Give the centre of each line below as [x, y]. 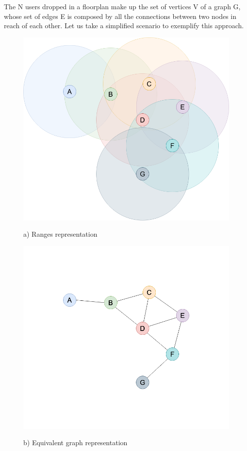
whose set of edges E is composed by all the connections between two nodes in [120, 16]
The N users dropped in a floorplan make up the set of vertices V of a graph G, [122, 6]
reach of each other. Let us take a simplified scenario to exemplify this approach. [124, 26]
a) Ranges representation [60, 234]
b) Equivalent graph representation [75, 442]
